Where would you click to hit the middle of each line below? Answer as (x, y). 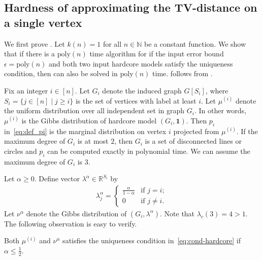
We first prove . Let (35, 43)
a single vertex (43, 22)
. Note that (177, 213)
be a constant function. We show (195, 43)
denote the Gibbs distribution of (76, 213)
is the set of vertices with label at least (136, 100)
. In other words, (220, 110)
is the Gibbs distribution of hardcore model (89, 120)
